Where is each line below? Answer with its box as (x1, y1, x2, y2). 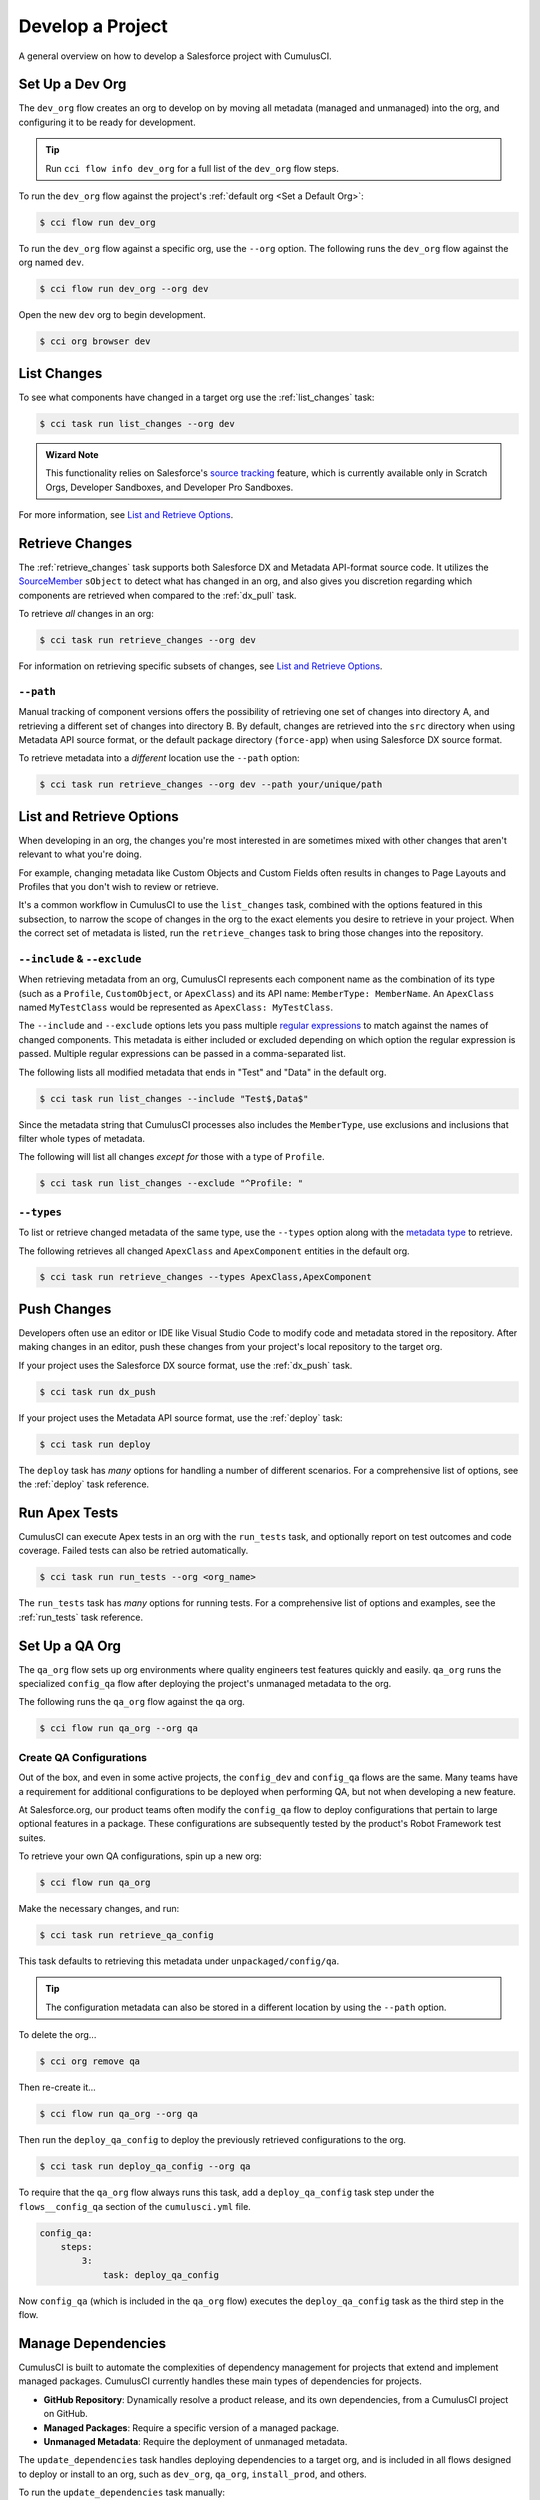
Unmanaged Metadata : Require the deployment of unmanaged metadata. (43, 2435, 348, 2447)
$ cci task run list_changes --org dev (39, 418, 235, 429)
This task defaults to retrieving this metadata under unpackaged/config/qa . (18, 1955, 340, 1967)
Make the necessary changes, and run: (18, 1903, 180, 1915)
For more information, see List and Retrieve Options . (18, 508, 234, 520)
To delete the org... (18, 2029, 97, 2041)
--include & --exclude (18, 951, 142, 965)
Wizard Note (45, 448, 99, 460)
